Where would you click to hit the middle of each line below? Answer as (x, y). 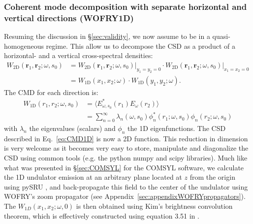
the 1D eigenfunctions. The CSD (177, 128)
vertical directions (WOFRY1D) (69, 17)
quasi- (221, 36)
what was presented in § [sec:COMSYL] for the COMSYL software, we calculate (124, 167)
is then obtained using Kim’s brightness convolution (154, 206)
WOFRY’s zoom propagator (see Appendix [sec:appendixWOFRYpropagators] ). (125, 196)
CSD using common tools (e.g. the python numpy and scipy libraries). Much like (126, 158)
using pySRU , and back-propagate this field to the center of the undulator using (126, 186)
